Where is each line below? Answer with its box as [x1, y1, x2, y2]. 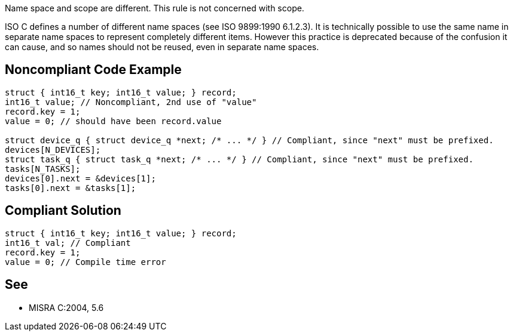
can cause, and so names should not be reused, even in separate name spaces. [5, 42, 319, 52]
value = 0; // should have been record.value [5, 116, 222, 126]
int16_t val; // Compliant [5, 238, 131, 248]
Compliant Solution [5, 203, 121, 218]
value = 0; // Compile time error [5, 257, 166, 267]
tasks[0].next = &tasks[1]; [5, 183, 136, 193]
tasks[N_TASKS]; [5, 164, 81, 174]
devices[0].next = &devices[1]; [5, 173, 156, 183]
